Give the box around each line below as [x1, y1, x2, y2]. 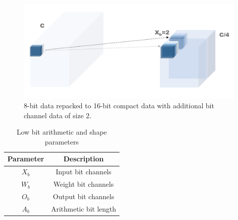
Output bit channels [53, 191, 115, 201]
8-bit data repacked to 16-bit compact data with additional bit [24, 100, 214, 111]
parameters [45, 136, 79, 147]
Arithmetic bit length [51, 203, 117, 214]
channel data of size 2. [24, 110, 92, 120]
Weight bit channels [53, 179, 114, 189]
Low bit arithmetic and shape [16, 127, 107, 137]
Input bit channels [56, 166, 112, 177]
